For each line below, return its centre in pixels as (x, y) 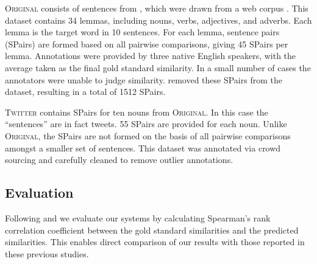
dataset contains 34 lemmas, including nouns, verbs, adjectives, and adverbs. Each (158, 20)
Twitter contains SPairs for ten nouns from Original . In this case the (137, 112)
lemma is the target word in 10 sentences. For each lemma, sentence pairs (142, 32)
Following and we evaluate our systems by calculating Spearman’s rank (138, 217)
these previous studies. (47, 253)
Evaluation (39, 193)
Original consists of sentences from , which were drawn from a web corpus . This (157, 8)
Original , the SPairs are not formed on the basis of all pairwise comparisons (148, 135)
